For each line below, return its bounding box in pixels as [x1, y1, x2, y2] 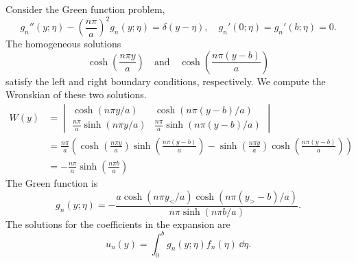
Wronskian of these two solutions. [5, 87, 147, 102]
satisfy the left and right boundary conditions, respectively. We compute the [5, 73, 326, 88]
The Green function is [5, 175, 98, 190]
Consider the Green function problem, [5, 2, 165, 16]
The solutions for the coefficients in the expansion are [5, 216, 230, 231]
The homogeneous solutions [5, 36, 121, 51]
